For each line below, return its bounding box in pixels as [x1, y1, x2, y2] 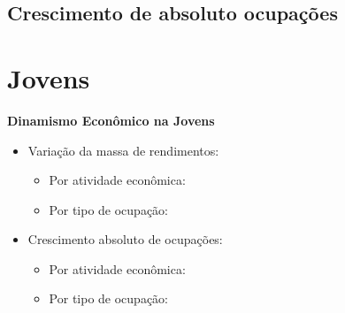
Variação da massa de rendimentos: [27, 141, 219, 159]
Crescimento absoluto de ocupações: [27, 230, 223, 248]
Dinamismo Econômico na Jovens [7, 111, 215, 129]
